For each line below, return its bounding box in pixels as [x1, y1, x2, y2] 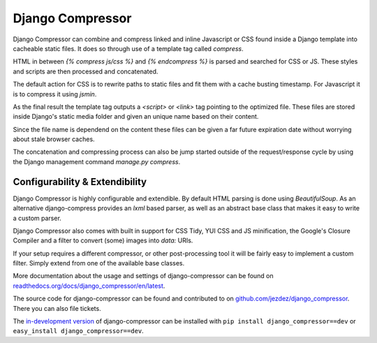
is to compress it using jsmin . [13, 89, 97, 98]
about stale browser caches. [13, 135, 95, 143]
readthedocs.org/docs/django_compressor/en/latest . [13, 282, 165, 290]
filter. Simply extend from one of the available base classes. [13, 259, 185, 268]
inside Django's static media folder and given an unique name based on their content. [13, 112, 259, 121]
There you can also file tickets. [13, 304, 101, 312]
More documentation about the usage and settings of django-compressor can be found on [13, 272, 274, 280]
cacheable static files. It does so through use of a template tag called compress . [13, 44, 244, 52]
